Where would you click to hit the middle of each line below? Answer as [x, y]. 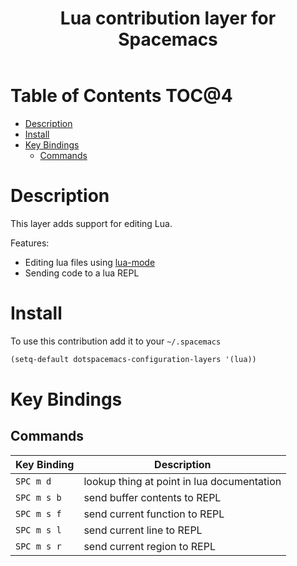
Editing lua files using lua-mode [90, 262]
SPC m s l [38, 530]
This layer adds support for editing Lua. [91, 223]
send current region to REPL [149, 546]
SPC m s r [38, 546]
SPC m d [33, 481]
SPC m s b [38, 497]
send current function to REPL [154, 514]
